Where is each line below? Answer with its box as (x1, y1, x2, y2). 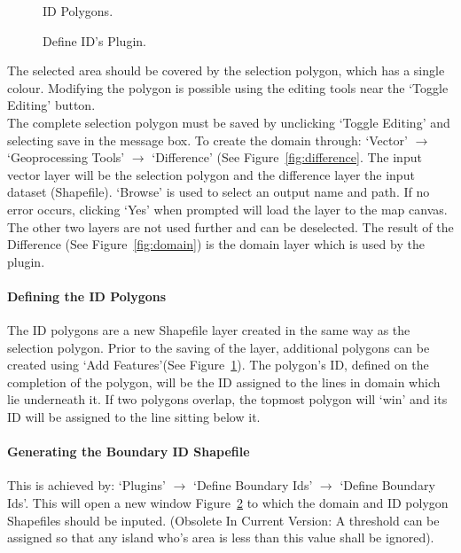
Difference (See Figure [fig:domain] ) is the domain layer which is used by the (7, 235, 425, 253)
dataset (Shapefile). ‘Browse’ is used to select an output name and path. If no (7, 183, 430, 201)
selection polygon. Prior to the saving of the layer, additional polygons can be (7, 338, 430, 356)
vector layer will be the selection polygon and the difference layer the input (7, 165, 415, 183)
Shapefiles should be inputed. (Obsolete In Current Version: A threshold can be (7, 510, 440, 529)
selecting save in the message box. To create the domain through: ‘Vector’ (7, 130, 408, 149)
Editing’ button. (7, 96, 96, 114)
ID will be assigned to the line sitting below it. (7, 408, 261, 426)
